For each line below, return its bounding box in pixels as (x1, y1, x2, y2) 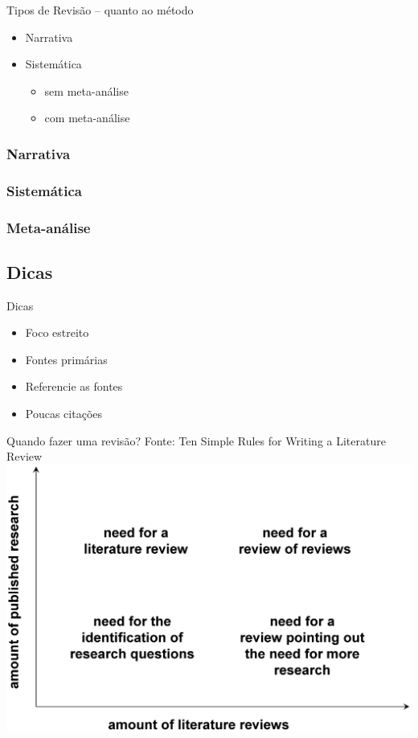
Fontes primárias (25, 351, 108, 367)
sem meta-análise (44, 82, 129, 99)
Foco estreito (25, 324, 89, 341)
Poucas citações (25, 405, 103, 422)
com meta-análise (44, 109, 130, 126)
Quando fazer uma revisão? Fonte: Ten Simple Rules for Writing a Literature (6, 432, 386, 449)
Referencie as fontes (25, 378, 123, 395)
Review (6, 448, 43, 465)
